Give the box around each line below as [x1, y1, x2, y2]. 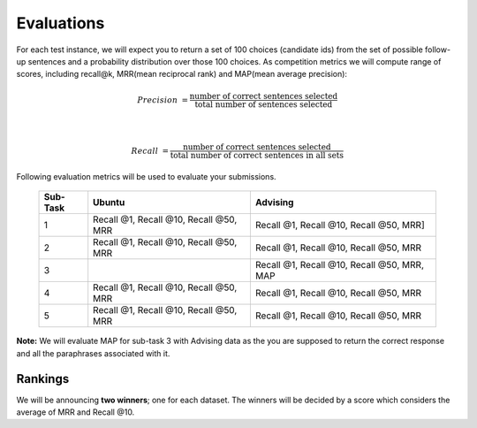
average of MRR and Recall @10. [16, 407, 135, 417]
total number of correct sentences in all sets [170, 150, 344, 161]
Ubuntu [93, 196, 125, 209]
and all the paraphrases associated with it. [16, 348, 170, 358]
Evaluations [16, 13, 105, 33]
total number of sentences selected [194, 99, 333, 110]
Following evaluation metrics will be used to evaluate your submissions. [16, 171, 277, 181]
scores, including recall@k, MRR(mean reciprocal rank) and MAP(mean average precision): [16, 69, 348, 80]
